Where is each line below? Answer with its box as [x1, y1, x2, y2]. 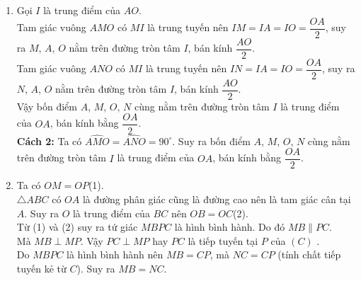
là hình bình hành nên [67, 247, 164, 262]
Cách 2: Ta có [16, 133, 82, 148]
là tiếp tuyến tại [188, 233, 258, 248]
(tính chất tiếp [277, 247, 341, 262]
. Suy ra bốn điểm [172, 133, 251, 148]
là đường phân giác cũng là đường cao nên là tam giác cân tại [82, 191, 351, 206]
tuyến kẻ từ [16, 260, 67, 275]
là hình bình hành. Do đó [174, 219, 285, 234]
